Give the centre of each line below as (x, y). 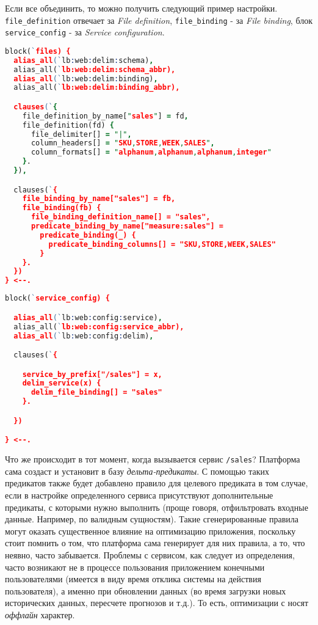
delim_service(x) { (62, 383)
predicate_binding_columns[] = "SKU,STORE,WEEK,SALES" (162, 244)
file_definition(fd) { (68, 125)
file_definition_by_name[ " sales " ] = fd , (105, 116)
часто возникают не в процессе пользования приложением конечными (135, 567)
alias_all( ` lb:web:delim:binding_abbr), (97, 88)
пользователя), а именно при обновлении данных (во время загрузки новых (146, 590)
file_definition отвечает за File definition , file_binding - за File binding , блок (159, 20)
